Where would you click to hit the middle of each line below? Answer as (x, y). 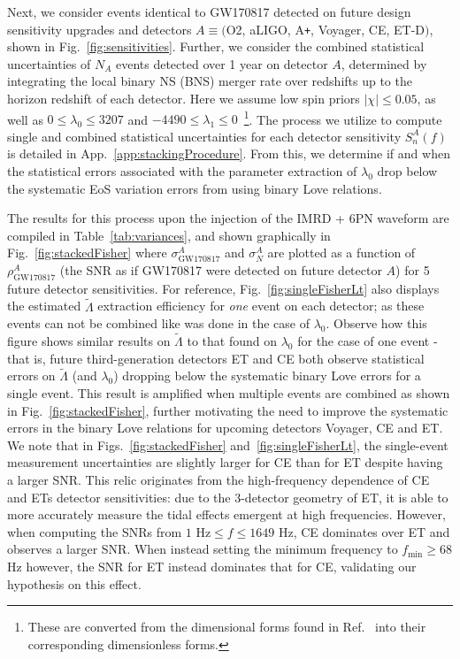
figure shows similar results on (89, 341)
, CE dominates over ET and (372, 531)
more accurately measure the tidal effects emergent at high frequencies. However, (226, 514)
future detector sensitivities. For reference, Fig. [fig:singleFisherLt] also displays (223, 288)
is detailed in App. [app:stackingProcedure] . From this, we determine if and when (229, 153)
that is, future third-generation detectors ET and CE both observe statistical (216, 358)
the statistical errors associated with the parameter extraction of (182, 171)
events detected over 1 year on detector (222, 63)
